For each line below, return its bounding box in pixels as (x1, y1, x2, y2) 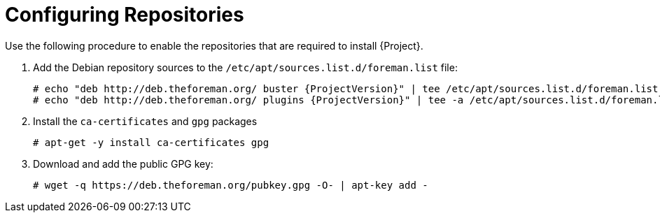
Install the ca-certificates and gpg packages (33, 115, 258, 127)
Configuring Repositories (5, 3, 244, 27)
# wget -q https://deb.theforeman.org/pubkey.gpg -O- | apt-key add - (33, 179, 428, 191)
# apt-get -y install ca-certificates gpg (33, 136, 269, 148)
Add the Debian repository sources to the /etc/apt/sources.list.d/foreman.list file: (33, 61, 458, 73)
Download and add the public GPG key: (33, 157, 213, 170)
